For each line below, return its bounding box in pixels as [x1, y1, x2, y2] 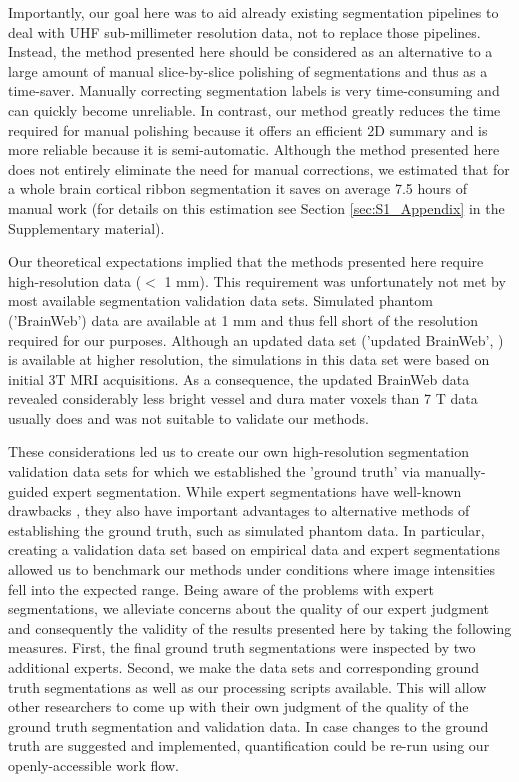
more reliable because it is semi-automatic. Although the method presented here [8, 139, 500, 160]
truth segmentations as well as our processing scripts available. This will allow [8, 676, 487, 697]
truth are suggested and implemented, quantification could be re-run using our [8, 735, 490, 756]
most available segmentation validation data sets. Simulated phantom [8, 290, 433, 311]
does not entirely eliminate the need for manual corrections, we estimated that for [8, 158, 510, 179]
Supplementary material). [8, 217, 165, 238]
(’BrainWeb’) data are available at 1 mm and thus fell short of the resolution [8, 309, 478, 330]
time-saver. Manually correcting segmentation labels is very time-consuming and [8, 80, 500, 101]
